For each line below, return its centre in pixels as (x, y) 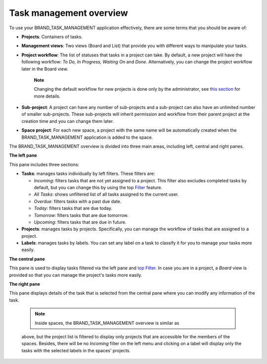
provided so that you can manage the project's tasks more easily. (76, 275)
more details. (47, 96)
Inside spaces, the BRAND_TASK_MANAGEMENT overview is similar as (107, 323)
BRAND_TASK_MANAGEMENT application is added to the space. (87, 137)
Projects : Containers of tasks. (52, 37)
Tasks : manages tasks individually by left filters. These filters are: (88, 174)
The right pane (25, 284)
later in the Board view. (45, 69)
